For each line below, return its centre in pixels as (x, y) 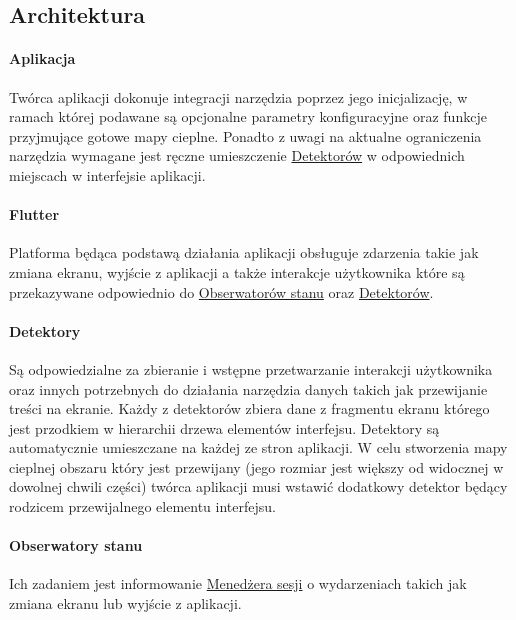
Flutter (34, 214)
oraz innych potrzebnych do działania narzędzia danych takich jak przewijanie (248, 388)
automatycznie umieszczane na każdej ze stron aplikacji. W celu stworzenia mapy (258, 447)
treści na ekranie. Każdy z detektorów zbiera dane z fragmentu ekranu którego (249, 408)
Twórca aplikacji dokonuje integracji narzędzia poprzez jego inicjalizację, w (238, 96)
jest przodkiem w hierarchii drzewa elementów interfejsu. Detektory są (224, 427)
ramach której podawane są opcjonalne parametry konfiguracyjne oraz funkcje (248, 116)
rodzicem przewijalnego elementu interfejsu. (142, 506)
